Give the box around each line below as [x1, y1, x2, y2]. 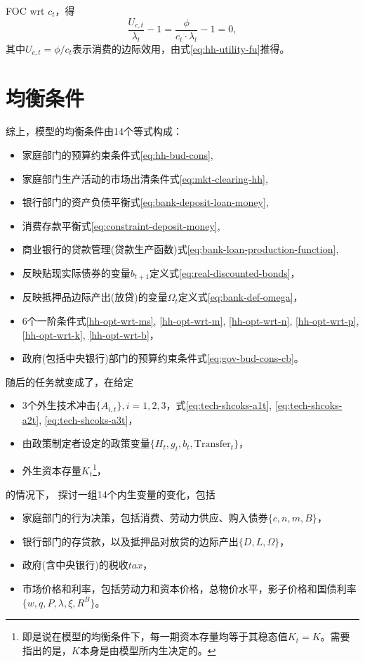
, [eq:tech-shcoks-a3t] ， [39, 412, 138, 427]
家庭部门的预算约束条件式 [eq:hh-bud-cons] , [22, 148, 213, 162]
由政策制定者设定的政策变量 [22, 436, 150, 450]
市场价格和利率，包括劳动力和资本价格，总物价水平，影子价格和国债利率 [22, 580, 357, 595]
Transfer [194, 439, 231, 450]
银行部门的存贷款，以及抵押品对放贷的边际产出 [22, 533, 239, 548]
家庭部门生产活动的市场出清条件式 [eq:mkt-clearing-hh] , [22, 171, 268, 186]
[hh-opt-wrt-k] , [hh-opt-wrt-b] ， [22, 327, 159, 342]
